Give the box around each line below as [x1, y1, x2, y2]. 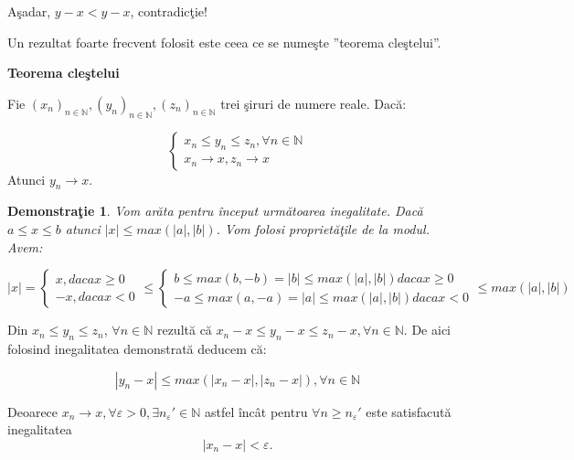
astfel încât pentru [204, 401, 308, 421]
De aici [411, 320, 452, 339]
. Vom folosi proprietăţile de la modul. [216, 219, 430, 238]
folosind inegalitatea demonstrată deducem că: [7, 338, 267, 358]
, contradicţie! [130, 2, 207, 20]
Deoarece [7, 401, 58, 421]
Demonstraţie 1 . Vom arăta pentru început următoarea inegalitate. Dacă [7, 201, 423, 220]
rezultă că [156, 320, 212, 339]
